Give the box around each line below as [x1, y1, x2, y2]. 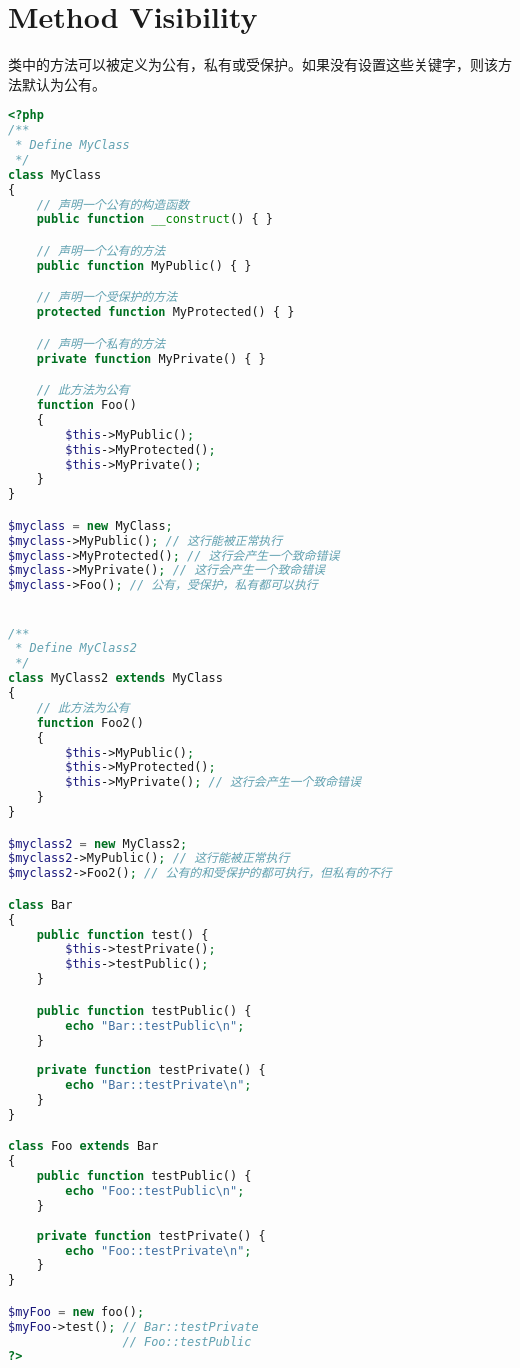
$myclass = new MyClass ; [8, 518, 173, 533]
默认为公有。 [21, 73, 106, 94]
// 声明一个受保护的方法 [36, 290, 178, 305]
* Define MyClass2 [15, 641, 137, 656]
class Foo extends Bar [8, 1139, 159, 1154]
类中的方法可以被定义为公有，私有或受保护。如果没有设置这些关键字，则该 [8, 54, 498, 75]
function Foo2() [36, 715, 145, 730]
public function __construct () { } [36, 212, 273, 227]
